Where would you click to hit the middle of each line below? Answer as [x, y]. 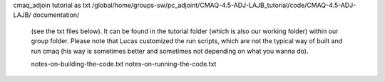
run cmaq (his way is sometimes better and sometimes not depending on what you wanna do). [170, 51]
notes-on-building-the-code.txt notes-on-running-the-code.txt [124, 64]
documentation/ [56, 15]
